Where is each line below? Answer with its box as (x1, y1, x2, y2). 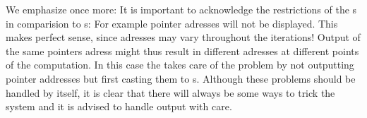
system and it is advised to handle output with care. (6, 99, 232, 114)
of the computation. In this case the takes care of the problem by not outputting (6, 57, 354, 72)
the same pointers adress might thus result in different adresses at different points (6, 43, 359, 58)
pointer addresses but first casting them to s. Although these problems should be (6, 71, 356, 85)
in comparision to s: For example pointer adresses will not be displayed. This (6, 16, 338, 30)
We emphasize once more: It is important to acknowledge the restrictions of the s (6, 2, 357, 16)
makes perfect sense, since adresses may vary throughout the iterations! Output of (6, 30, 361, 45)
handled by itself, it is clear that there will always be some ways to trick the (6, 85, 335, 100)
